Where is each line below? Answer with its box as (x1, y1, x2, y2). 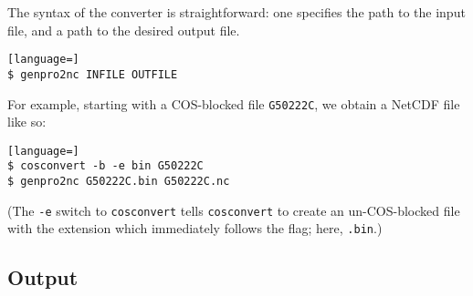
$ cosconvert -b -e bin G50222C (7, 159, 204, 173)
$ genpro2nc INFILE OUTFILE (7, 67, 178, 81)
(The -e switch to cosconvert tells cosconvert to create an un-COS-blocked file (7, 200, 460, 219)
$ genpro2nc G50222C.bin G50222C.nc (7, 175, 230, 189)
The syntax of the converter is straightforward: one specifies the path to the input (7, 3, 466, 21)
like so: (7, 112, 47, 131)
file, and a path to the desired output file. (7, 20, 240, 39)
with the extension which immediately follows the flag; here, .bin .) (7, 219, 383, 238)
